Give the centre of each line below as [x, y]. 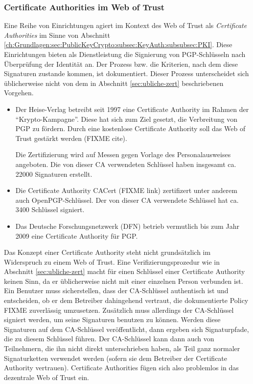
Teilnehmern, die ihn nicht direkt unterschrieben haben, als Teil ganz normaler [122, 348]
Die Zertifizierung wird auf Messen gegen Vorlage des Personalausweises [123, 154]
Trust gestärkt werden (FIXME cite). [71, 138]
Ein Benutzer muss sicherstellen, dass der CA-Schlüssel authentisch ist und [116, 290]
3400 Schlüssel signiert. [50, 209]
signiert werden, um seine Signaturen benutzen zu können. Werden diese [112, 319]
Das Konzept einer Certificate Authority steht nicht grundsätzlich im [107, 252]
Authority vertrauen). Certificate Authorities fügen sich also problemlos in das [121, 368]
